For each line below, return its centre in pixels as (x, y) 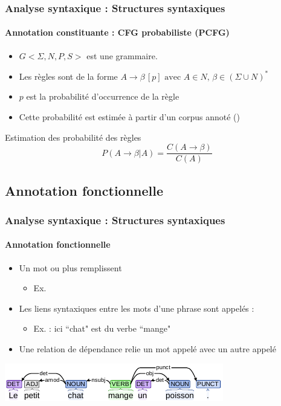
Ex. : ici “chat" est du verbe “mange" (102, 328)
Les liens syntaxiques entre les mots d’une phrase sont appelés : (137, 308)
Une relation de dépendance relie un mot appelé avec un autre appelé (147, 348)
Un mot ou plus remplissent (70, 267)
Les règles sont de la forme (68, 76)
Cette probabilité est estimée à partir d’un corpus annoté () (129, 116)
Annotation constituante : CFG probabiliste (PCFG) (117, 32)
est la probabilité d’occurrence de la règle (103, 96)
